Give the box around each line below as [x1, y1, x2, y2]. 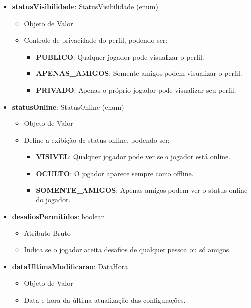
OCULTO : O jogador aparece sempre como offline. [36, 168, 194, 178]
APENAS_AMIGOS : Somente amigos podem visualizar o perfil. [36, 68, 242, 78]
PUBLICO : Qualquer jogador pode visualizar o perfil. [36, 51, 204, 62]
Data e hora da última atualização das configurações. [24, 294, 186, 305]
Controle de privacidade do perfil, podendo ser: [24, 35, 167, 45]
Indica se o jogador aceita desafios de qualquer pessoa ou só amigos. [24, 244, 231, 254]
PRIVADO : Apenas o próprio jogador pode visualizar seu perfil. [36, 84, 236, 95]
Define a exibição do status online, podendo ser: [24, 134, 170, 145]
